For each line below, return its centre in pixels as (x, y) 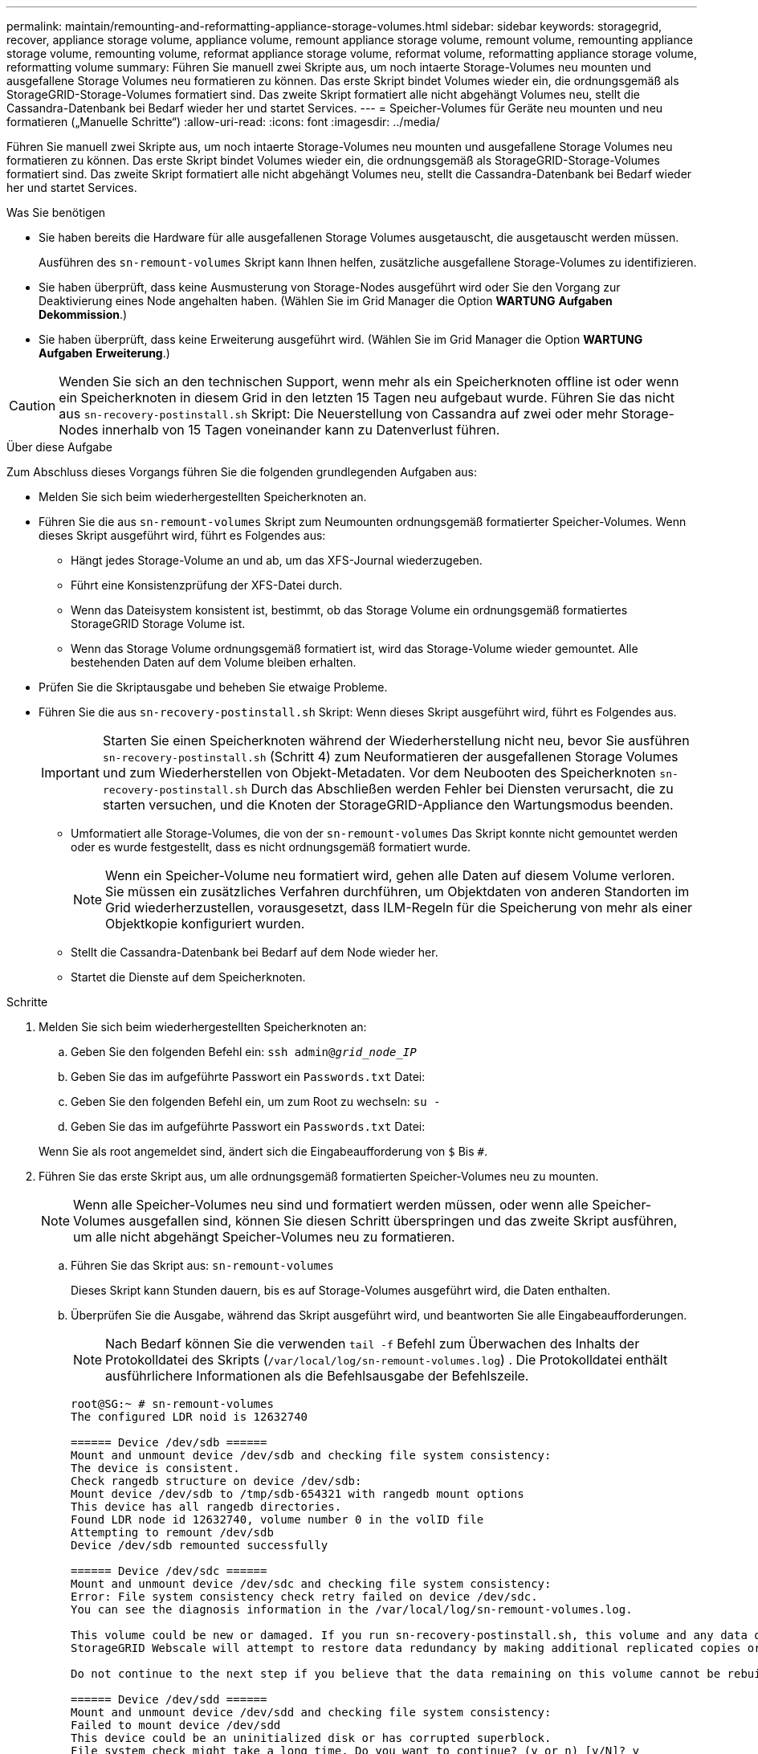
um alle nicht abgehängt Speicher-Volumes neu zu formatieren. (264, 1237)
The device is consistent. (155, 1468)
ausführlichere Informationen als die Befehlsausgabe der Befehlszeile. (317, 1376)
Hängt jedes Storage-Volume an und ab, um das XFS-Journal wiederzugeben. (277, 560)
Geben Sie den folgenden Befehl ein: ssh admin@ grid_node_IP (244, 1052)
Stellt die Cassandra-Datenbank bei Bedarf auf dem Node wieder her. (255, 952)
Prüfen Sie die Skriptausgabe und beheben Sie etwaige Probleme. (213, 687)
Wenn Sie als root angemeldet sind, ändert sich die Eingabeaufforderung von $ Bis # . (263, 1151)
